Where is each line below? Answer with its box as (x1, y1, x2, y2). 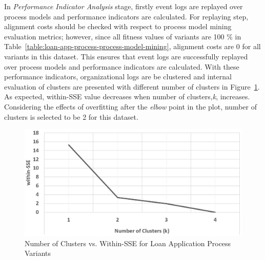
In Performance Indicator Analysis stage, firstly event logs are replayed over (4, 1, 243, 11)
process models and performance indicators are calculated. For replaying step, (4, 11, 249, 21)
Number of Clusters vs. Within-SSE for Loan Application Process (25, 237, 231, 248)
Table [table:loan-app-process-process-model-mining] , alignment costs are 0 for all (4, 41, 261, 52)
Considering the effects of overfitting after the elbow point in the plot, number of (4, 101, 257, 112)
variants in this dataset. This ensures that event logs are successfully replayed (4, 51, 248, 61)
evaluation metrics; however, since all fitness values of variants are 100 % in (4, 31, 241, 41)
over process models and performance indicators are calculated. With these (4, 61, 239, 72)
